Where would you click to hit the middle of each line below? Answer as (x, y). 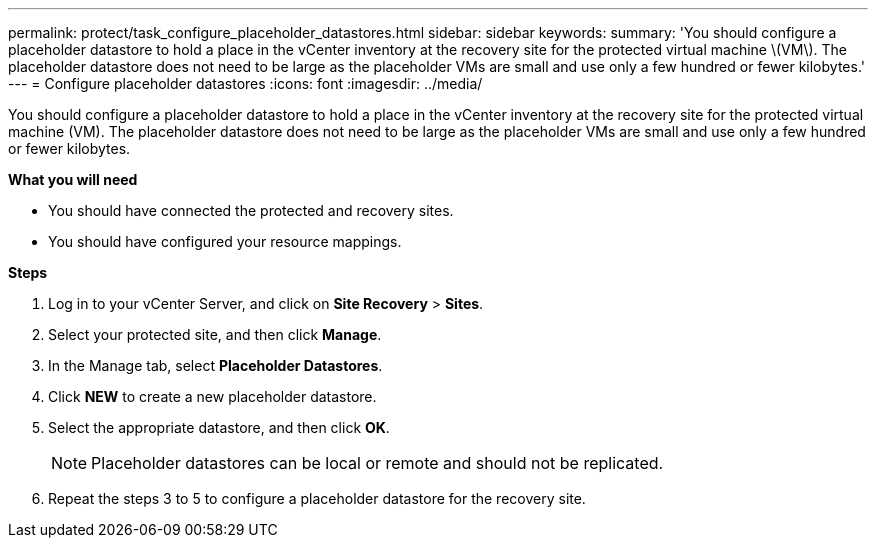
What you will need (73, 179)
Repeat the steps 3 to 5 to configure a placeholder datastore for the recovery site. (317, 498)
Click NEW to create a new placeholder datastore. (212, 396)
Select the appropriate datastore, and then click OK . (219, 427)
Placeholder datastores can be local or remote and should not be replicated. (377, 463)
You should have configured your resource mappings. (225, 241)
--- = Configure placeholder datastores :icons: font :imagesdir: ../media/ (245, 83)
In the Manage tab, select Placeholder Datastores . (215, 365)
